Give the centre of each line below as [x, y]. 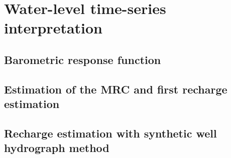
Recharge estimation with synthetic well [110, 133]
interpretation [53, 28]
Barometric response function [83, 59]
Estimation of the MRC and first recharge [116, 89]
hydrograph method [57, 148]
